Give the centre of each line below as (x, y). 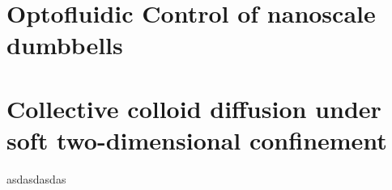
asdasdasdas (36, 178)
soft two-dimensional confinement (197, 139)
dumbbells (65, 45)
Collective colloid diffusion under (194, 108)
